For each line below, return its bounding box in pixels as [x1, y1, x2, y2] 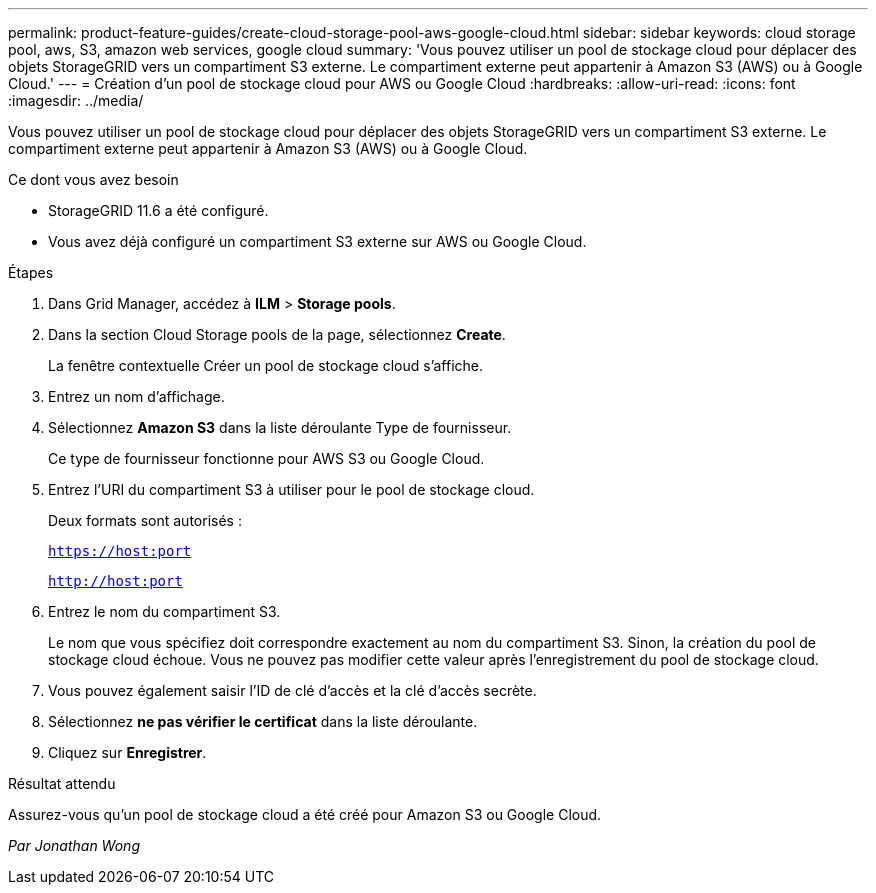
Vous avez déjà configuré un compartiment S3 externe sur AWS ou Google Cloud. [48, 233, 587, 250]
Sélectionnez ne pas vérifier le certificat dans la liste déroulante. [48, 713, 478, 730]
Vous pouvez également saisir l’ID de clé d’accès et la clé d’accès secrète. [48, 682, 537, 699]
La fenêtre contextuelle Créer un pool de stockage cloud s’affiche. [48, 357, 484, 374]
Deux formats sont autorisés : [48, 512, 242, 529]
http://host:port [48, 573, 183, 589]
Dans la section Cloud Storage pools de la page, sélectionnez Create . [48, 326, 506, 343]
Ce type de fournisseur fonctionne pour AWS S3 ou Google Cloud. [48, 450, 485, 467]
